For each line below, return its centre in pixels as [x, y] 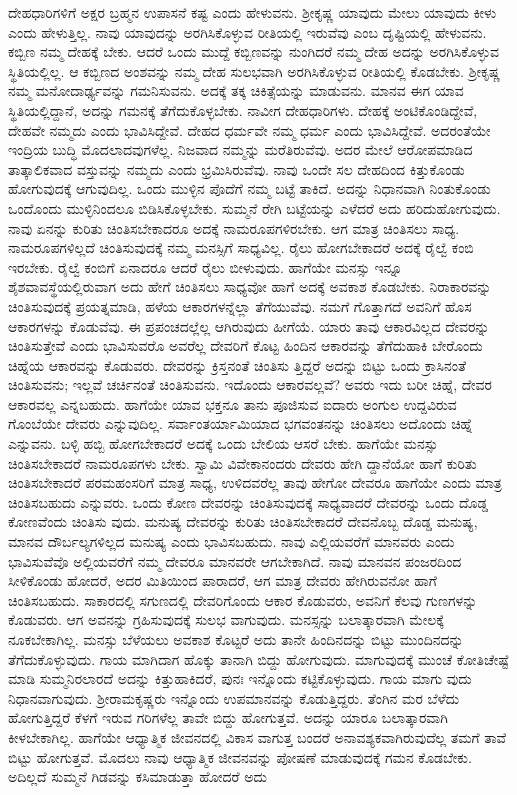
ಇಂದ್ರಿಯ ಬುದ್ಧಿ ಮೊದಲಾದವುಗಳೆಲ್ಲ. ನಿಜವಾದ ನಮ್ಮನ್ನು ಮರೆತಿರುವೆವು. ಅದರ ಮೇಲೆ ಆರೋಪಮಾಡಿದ [240, 149]
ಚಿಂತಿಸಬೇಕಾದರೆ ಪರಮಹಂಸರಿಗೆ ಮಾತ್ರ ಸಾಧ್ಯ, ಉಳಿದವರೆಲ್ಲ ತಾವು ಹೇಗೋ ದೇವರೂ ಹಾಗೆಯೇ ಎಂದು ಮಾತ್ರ [255, 482]
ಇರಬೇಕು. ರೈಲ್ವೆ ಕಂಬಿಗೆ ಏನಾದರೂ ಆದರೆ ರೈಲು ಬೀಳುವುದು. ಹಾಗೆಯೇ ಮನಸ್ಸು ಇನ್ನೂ [205, 266]
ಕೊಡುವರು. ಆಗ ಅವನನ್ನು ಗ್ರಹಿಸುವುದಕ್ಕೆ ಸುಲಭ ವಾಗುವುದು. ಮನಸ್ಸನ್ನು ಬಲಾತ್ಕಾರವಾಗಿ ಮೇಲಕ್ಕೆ [226, 619]
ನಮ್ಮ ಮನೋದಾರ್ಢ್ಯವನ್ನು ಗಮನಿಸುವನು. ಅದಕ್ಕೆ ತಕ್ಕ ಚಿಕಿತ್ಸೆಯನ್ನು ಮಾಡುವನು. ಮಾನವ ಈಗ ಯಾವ [236, 90]
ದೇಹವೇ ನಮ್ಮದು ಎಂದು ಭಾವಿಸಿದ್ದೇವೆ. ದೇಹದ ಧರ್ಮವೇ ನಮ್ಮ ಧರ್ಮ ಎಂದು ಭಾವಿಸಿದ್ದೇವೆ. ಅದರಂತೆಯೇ [249, 129]
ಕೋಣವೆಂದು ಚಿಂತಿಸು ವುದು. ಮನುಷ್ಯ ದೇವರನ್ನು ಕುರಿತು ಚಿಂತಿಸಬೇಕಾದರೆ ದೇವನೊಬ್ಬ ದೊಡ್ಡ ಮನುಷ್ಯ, [243, 521]
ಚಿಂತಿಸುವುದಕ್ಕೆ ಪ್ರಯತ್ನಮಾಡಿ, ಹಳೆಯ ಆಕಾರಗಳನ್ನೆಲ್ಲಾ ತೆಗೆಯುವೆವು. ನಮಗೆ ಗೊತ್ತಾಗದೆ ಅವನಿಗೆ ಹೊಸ [240, 305]
